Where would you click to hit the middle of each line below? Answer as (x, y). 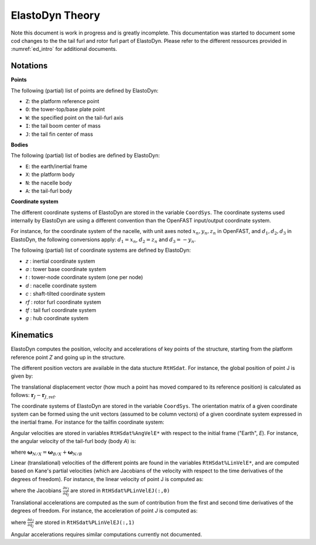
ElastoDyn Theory (56, 15)
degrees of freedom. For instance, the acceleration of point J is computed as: (104, 511)
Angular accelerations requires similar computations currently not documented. (107, 534)
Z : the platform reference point (62, 101)
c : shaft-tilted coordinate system (65, 294)
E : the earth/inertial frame (56, 166)
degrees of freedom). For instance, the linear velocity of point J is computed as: (107, 479)
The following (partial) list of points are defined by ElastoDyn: (85, 90)
